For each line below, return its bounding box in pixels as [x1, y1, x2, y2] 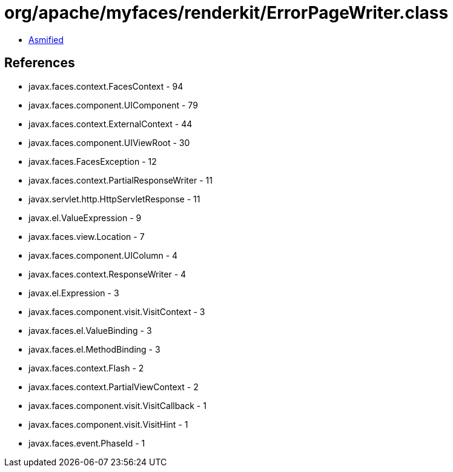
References [4, 55, 75, 71]
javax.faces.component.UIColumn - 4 [28, 250, 178, 261]
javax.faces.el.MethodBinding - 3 [28, 344, 160, 354]
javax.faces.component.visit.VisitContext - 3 [28, 306, 205, 317]
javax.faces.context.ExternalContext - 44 [28, 118, 193, 129]
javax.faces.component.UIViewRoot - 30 [28, 137, 190, 148]
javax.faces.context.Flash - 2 [28, 362, 144, 373]
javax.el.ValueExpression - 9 [28, 212, 142, 223]
